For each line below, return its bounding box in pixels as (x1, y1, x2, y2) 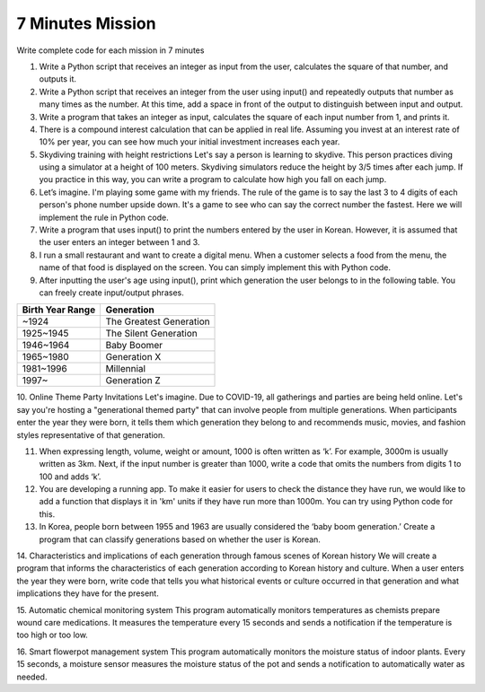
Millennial (105, 363, 146, 375)
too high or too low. (16, 629, 89, 641)
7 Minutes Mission (16, 13, 156, 33)
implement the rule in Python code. (39, 212, 170, 223)
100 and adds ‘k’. (39, 471, 101, 482)
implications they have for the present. (16, 588, 159, 599)
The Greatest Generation (105, 315, 210, 328)
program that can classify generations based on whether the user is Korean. (39, 534, 321, 545)
